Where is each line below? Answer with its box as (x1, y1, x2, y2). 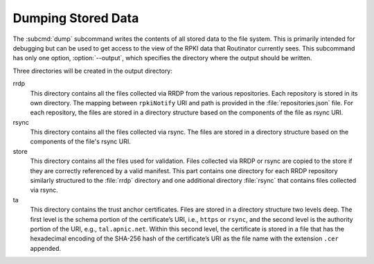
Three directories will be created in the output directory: (12, 67, 173, 75)
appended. (30, 244, 62, 252)
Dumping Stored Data (12, 10, 139, 26)
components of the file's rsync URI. (30, 137, 131, 146)
